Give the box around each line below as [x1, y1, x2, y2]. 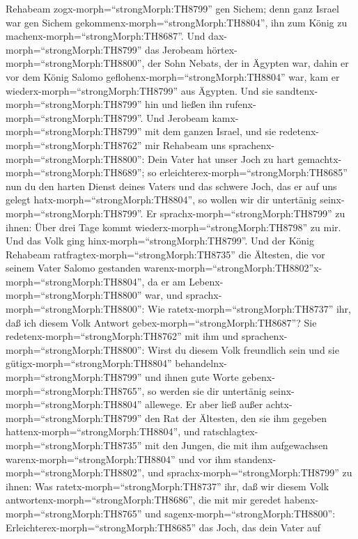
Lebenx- [189, 274, 224, 288]
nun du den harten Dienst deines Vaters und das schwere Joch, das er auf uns [6, 178, 337, 193]
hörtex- [206, 42, 238, 56]
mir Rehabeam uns [145, 137, 226, 152]
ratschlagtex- [203, 424, 258, 439]
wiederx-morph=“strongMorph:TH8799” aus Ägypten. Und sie [6, 83, 273, 97]
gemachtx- [297, 151, 342, 166]
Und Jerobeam [146, 110, 209, 125]
